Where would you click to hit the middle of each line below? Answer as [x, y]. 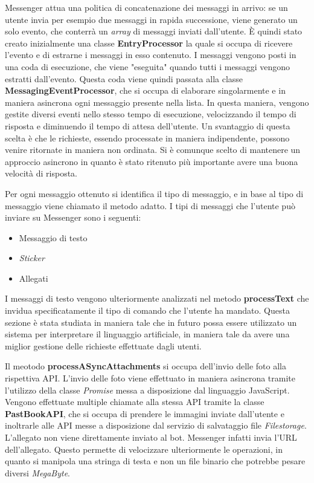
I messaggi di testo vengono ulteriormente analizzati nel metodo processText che [157, 298]
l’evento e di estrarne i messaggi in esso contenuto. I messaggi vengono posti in [151, 55]
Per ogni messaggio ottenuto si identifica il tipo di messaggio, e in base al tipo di [154, 193]
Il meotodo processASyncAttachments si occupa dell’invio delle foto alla [146, 366]
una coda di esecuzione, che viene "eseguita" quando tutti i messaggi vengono [147, 66]
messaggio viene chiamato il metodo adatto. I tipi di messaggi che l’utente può [150, 205]
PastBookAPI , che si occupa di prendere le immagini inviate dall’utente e [145, 413]
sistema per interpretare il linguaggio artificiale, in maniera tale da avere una [147, 334]
